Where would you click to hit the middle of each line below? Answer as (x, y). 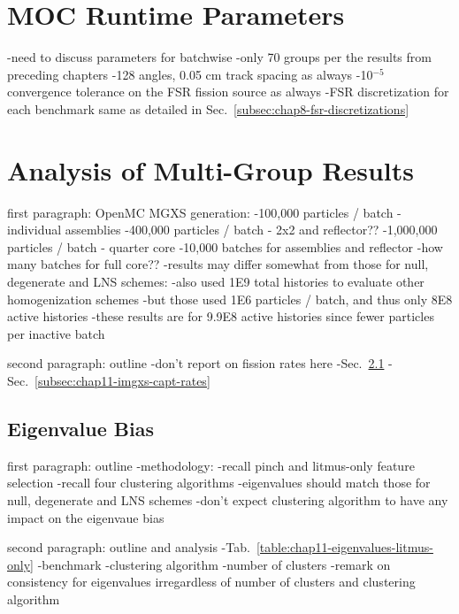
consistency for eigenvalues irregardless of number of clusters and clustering (211, 582)
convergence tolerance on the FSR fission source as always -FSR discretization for (228, 92)
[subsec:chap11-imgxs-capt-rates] (122, 380)
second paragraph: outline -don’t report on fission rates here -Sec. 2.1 (196, 363)
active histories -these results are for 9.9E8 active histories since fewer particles (221, 316)
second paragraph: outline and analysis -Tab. (129, 547)
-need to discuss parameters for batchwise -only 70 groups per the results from (219, 57)
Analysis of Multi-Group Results (210, 169)
